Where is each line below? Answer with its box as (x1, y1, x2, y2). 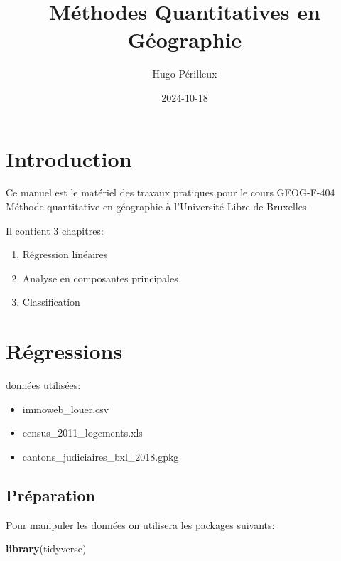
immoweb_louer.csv (22, 401, 109, 416)
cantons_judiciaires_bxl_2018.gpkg (22, 449, 179, 464)
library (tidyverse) (6, 541, 87, 556)
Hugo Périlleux (152, 66, 217, 81)
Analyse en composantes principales (22, 270, 178, 285)
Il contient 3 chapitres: (6, 223, 104, 237)
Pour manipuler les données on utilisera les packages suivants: (6, 517, 275, 532)
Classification (22, 294, 80, 309)
